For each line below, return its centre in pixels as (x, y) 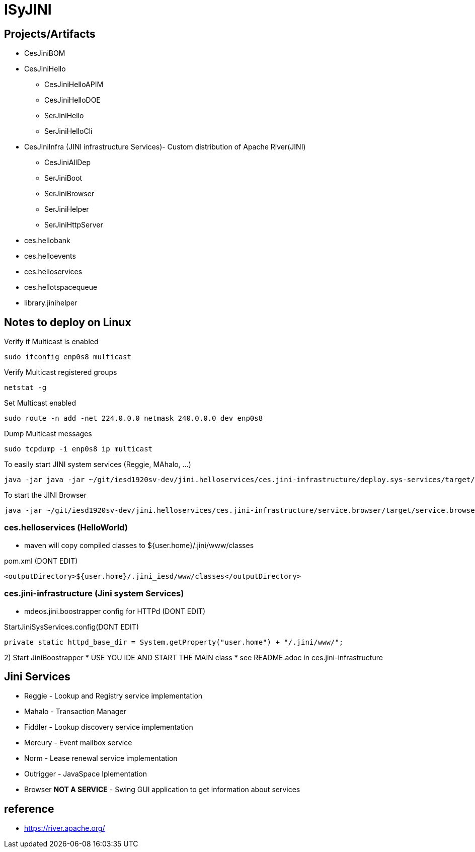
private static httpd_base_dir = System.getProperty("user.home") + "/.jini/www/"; (174, 642)
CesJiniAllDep (68, 163)
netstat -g (25, 388)
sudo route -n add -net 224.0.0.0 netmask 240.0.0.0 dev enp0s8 (134, 418)
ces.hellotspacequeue (61, 287)
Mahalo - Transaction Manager (75, 712)
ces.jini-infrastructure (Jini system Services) (94, 594)
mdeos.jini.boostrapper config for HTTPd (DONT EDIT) (115, 611)
